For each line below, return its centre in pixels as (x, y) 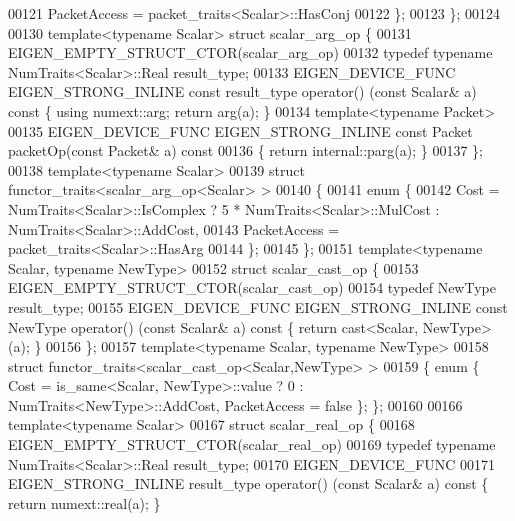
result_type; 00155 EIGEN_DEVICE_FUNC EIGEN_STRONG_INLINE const (258, 306)
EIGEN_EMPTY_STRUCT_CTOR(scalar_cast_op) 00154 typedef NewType (252, 287)
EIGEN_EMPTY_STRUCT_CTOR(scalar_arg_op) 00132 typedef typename (250, 52)
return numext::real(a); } (84, 502)
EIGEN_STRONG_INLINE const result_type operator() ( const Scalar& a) (242, 91)
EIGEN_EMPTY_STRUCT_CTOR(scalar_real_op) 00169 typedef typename (252, 444)
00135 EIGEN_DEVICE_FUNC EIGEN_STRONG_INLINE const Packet (240, 130)
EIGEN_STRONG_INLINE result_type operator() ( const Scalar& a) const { (248, 483)
